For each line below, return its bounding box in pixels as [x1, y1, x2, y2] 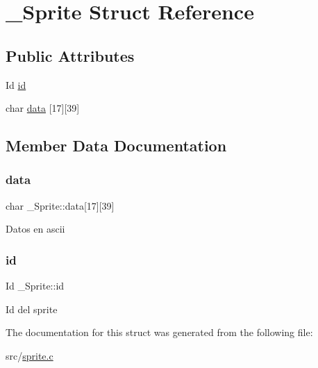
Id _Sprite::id [6, 278, 65, 293]
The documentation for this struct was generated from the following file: [6, 325, 313, 340]
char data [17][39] [6, 101, 80, 115]
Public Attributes [6, 44, 135, 66]
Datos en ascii [6, 221, 65, 236]
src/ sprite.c [6, 348, 53, 362]
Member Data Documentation [6, 135, 227, 156]
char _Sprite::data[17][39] [6, 198, 115, 212]
